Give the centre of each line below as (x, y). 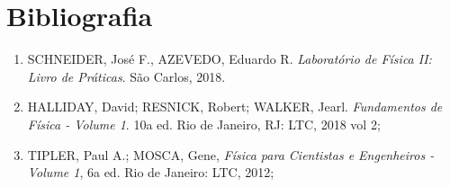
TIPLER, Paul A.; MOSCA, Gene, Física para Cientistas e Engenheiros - (231, 154)
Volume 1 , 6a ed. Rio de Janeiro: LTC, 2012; (151, 172)
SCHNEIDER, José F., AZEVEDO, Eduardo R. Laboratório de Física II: (229, 59)
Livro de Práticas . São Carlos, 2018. (126, 76)
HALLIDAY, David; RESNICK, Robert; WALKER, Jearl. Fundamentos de (235, 107)
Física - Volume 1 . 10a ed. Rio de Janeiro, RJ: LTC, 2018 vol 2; (204, 124)
